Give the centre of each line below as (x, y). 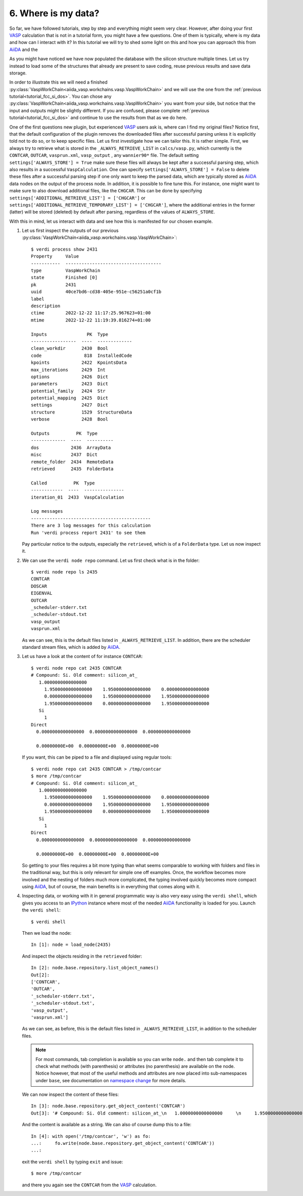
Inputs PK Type (70, 334)
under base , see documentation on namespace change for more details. (111, 1080)
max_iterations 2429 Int (68, 370)
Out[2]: (40, 975)
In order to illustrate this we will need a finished (59, 82)
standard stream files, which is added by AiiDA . (71, 647)
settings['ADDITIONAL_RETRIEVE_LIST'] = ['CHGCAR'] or (78, 198)
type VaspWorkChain (66, 271)
